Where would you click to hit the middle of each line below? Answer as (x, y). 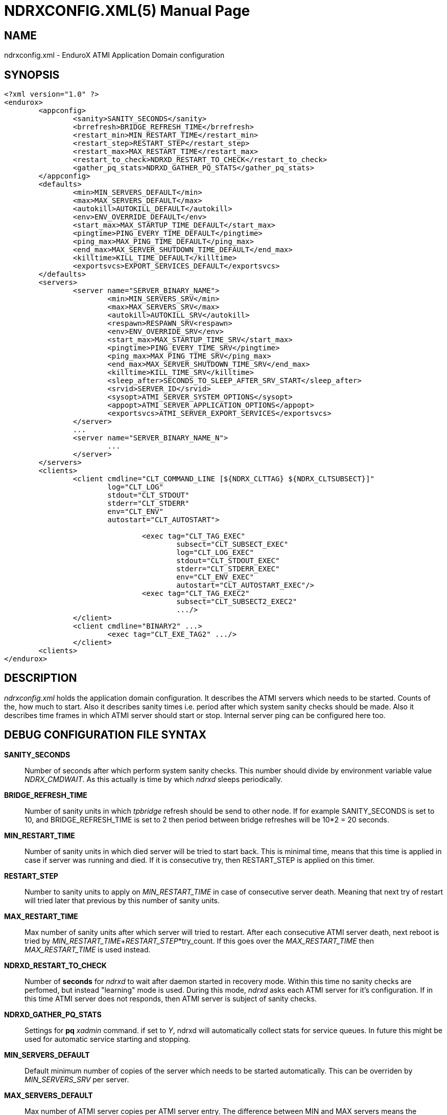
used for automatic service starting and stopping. (108, 1039)
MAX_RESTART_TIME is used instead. (88, 949)
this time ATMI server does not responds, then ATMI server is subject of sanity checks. (171, 998)
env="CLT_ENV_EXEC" (215, 577)
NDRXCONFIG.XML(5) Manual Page (127, 11)
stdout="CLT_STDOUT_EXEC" (228, 561)
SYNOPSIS (32, 75)
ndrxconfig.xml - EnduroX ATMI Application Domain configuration (114, 55)
